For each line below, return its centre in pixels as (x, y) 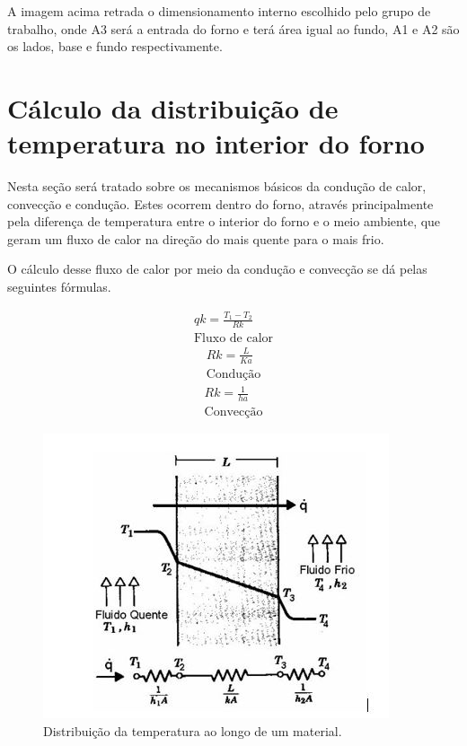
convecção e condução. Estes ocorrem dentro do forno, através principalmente (220, 203)
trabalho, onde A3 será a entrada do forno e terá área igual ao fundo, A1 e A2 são (233, 28)
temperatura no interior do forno (216, 143)
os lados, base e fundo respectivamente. (115, 46)
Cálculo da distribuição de (173, 107)
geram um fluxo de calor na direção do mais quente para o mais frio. (196, 238)
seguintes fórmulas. (59, 287)
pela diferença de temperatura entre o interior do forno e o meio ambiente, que (224, 221)
